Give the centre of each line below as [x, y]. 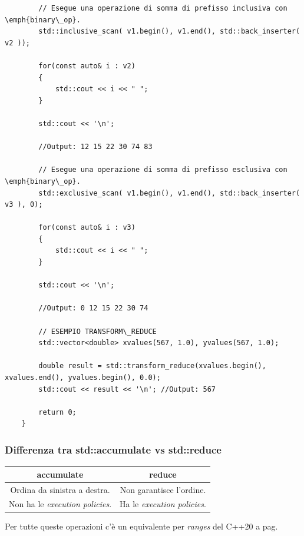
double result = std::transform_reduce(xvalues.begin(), [152, 366]
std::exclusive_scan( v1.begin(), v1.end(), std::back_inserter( [169, 193]
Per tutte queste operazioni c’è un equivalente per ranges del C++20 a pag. [141, 526]
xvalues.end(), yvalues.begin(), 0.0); [83, 378]
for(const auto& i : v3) [87, 228]
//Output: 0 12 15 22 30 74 [93, 308]
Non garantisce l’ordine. [163, 489]
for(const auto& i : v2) [87, 66]
